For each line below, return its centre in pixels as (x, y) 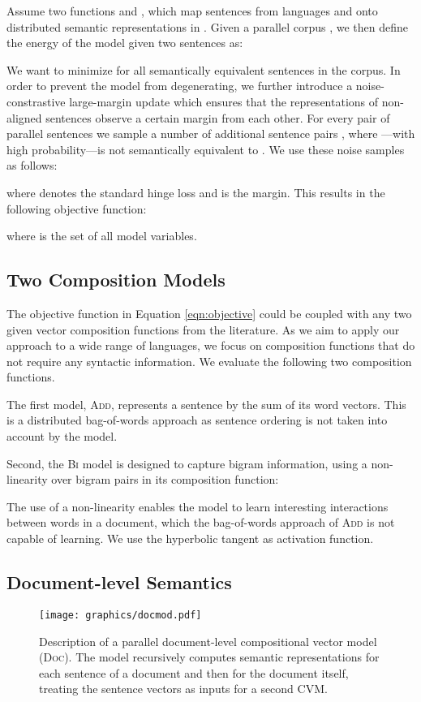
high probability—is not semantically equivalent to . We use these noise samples (206, 149)
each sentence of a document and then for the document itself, (194, 672)
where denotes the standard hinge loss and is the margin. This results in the (196, 192)
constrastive (36, 101)
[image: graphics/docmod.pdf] (120, 615)
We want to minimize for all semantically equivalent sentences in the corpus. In (204, 69)
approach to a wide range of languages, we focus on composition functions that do (211, 345)
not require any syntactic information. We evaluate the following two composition (209, 361)
